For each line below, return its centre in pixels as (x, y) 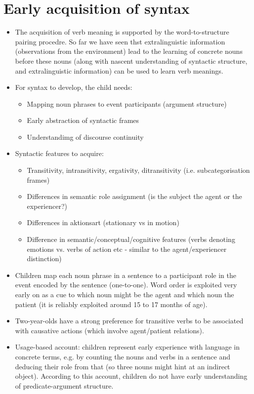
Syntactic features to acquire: (59, 153)
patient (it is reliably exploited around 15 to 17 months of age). (111, 304)
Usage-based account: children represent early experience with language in (127, 347)
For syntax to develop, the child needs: (74, 87)
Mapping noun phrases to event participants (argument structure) (127, 103)
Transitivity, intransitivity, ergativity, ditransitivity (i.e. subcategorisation (138, 170)
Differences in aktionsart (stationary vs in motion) (103, 222)
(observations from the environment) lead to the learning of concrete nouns (129, 51)
